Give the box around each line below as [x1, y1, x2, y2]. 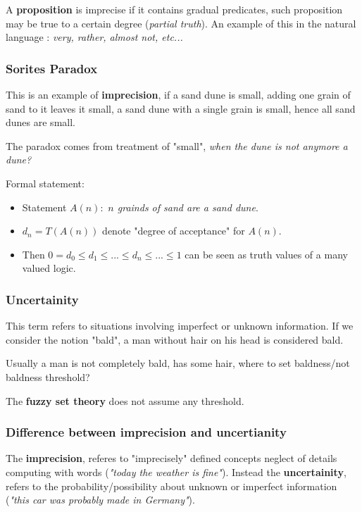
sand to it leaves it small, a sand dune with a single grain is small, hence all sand [6, 101, 356, 115]
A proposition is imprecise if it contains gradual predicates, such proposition [6, 2, 343, 16]
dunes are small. [6, 115, 75, 130]
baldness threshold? [6, 369, 90, 384]
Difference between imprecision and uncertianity [6, 423, 287, 441]
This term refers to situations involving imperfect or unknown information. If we [6, 318, 354, 333]
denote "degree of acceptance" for [102, 223, 245, 238]
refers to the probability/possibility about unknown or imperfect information [6, 478, 337, 493]
